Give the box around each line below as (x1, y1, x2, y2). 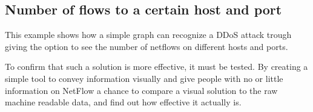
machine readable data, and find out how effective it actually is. (5, 96, 242, 108)
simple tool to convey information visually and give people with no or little (5, 72, 283, 84)
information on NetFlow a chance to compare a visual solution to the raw (5, 84, 278, 96)
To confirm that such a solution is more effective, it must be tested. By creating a (5, 60, 308, 73)
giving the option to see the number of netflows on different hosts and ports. (5, 40, 288, 52)
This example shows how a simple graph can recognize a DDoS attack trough (5, 28, 292, 41)
